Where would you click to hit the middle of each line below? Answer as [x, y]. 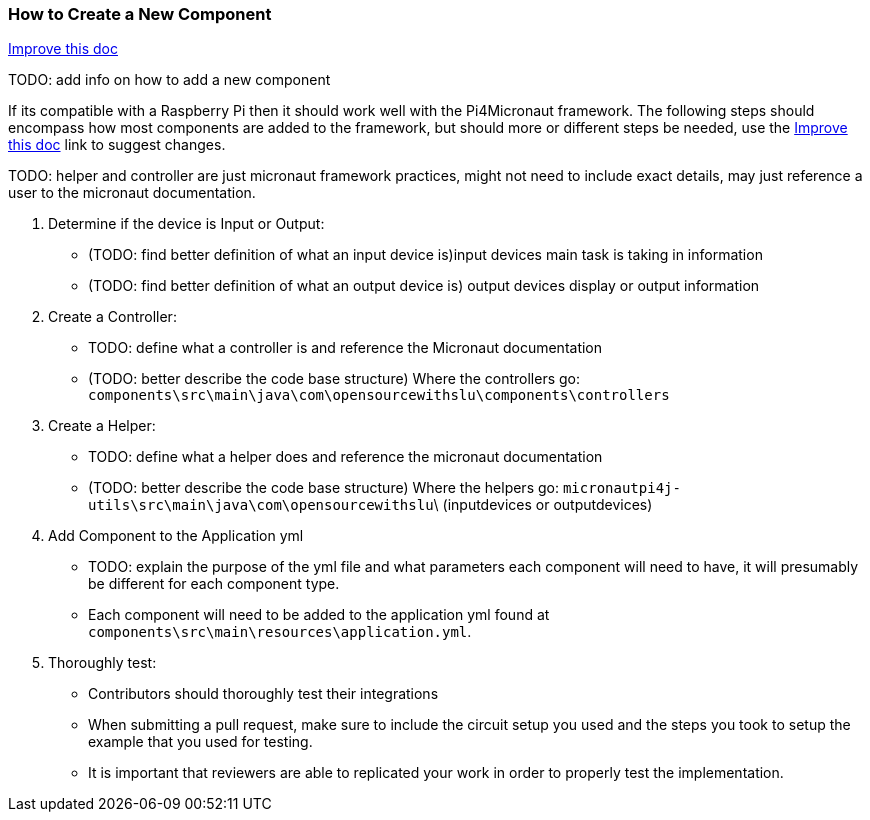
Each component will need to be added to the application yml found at [319, 615]
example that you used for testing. [200, 742]
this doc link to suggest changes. [117, 145]
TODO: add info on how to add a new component [169, 80]
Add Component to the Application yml [176, 536]
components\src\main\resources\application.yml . [280, 632]
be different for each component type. [214, 584]
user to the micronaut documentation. [132, 193]
